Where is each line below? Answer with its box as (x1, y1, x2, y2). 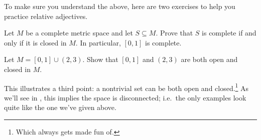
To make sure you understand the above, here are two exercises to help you (4, 1, 235, 11)
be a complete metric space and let (26, 27, 133, 38)
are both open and (181, 54, 238, 64)
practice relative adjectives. (4, 10, 88, 21)
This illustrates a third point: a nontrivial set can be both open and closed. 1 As (4, 81, 249, 93)
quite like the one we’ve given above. (4, 102, 116, 112)
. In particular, (75, 37, 121, 47)
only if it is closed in (4, 37, 67, 47)
